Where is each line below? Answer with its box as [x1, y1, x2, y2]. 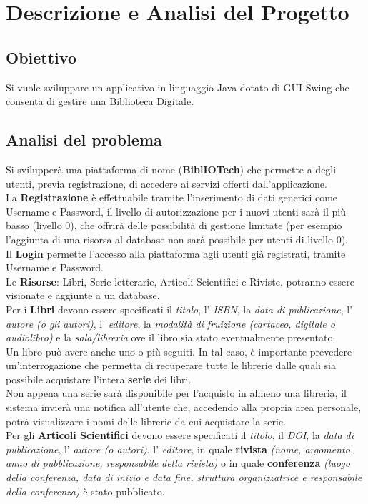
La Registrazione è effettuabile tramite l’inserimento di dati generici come [6, 190, 338, 205]
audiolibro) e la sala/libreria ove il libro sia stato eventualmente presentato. [6, 330, 336, 345]
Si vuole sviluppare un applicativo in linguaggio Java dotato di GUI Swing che [6, 79, 349, 94]
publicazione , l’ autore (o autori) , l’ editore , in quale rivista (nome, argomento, [6, 441, 354, 456]
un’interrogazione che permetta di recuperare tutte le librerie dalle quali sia [6, 358, 337, 373]
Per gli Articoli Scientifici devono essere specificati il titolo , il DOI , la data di [6, 428, 354, 443]
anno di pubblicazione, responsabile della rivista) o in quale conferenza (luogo [6, 455, 350, 470]
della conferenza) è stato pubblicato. [6, 483, 165, 498]
